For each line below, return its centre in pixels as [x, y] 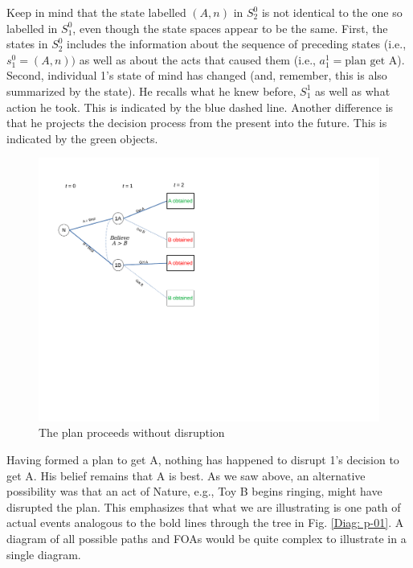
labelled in [32, 28]
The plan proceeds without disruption [132, 432]
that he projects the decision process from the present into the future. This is [197, 123]
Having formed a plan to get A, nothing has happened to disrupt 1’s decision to [203, 460]
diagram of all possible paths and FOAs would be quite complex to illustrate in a [206, 539]
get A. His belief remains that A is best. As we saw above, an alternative [186, 475]
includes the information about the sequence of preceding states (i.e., [237, 44]
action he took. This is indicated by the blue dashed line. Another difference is [200, 107]
